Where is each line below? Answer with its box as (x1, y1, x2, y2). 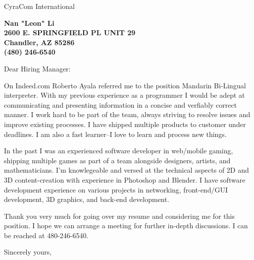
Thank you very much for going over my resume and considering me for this (4, 210, 235, 221)
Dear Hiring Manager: (4, 63, 71, 73)
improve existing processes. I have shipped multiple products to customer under (4, 119, 246, 129)
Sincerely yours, (4, 247, 52, 257)
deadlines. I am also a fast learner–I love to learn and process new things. (4, 129, 227, 139)
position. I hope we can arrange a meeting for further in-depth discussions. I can (4, 220, 248, 231)
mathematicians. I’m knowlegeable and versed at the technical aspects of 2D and (4, 165, 249, 175)
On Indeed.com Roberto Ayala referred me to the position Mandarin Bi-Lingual (4, 80, 246, 90)
